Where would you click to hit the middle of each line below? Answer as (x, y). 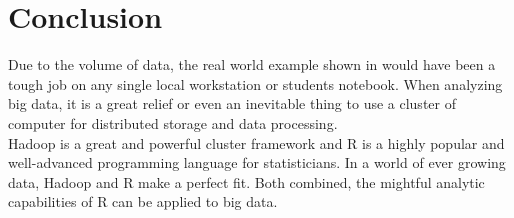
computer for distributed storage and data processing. (173, 122)
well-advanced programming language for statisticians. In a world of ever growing (257, 162)
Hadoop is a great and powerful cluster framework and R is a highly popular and (256, 142)
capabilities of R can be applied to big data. (143, 201)
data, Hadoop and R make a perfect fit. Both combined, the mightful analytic (246, 181)
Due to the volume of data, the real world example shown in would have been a (252, 64)
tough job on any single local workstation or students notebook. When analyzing (255, 83)
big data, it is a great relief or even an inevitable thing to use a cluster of (232, 103)
